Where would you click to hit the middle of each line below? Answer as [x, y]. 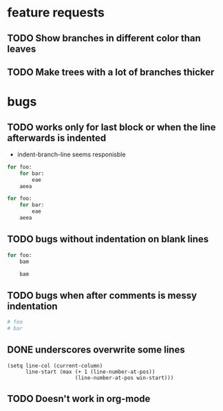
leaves [22, 49]
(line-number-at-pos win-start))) [124, 378]
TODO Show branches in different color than [104, 38]
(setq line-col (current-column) [55, 366]
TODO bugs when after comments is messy [102, 295]
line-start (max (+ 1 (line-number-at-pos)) [90, 372]
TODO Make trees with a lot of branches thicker [111, 72]
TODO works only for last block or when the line [111, 127]
